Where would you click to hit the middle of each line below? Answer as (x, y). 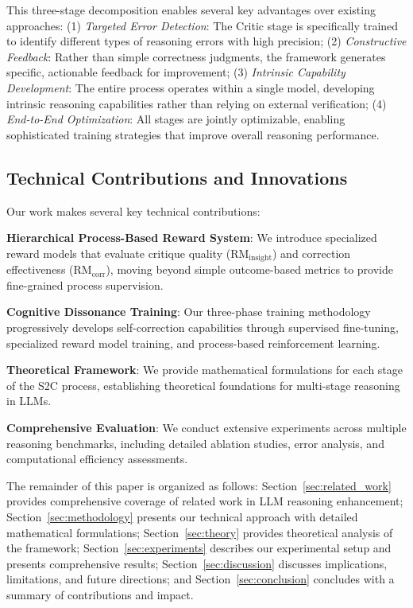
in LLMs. (29, 401)
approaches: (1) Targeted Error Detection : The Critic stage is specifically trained (203, 25)
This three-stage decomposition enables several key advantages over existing (191, 10)
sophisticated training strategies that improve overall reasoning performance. (193, 134)
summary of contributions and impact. (100, 594)
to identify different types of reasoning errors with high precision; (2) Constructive (206, 41)
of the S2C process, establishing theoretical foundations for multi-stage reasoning (203, 385)
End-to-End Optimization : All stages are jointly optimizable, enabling (176, 119)
